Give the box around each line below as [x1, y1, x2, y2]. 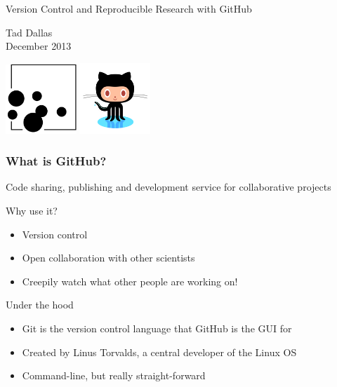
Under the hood [6, 297, 74, 312]
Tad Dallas [6, 25, 53, 39]
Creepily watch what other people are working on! [22, 273, 238, 288]
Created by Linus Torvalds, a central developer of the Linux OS [22, 344, 297, 359]
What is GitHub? [6, 152, 107, 170]
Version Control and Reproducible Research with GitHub [6, 1, 252, 15]
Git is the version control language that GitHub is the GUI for [22, 320, 292, 335]
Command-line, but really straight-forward [22, 368, 206, 383]
